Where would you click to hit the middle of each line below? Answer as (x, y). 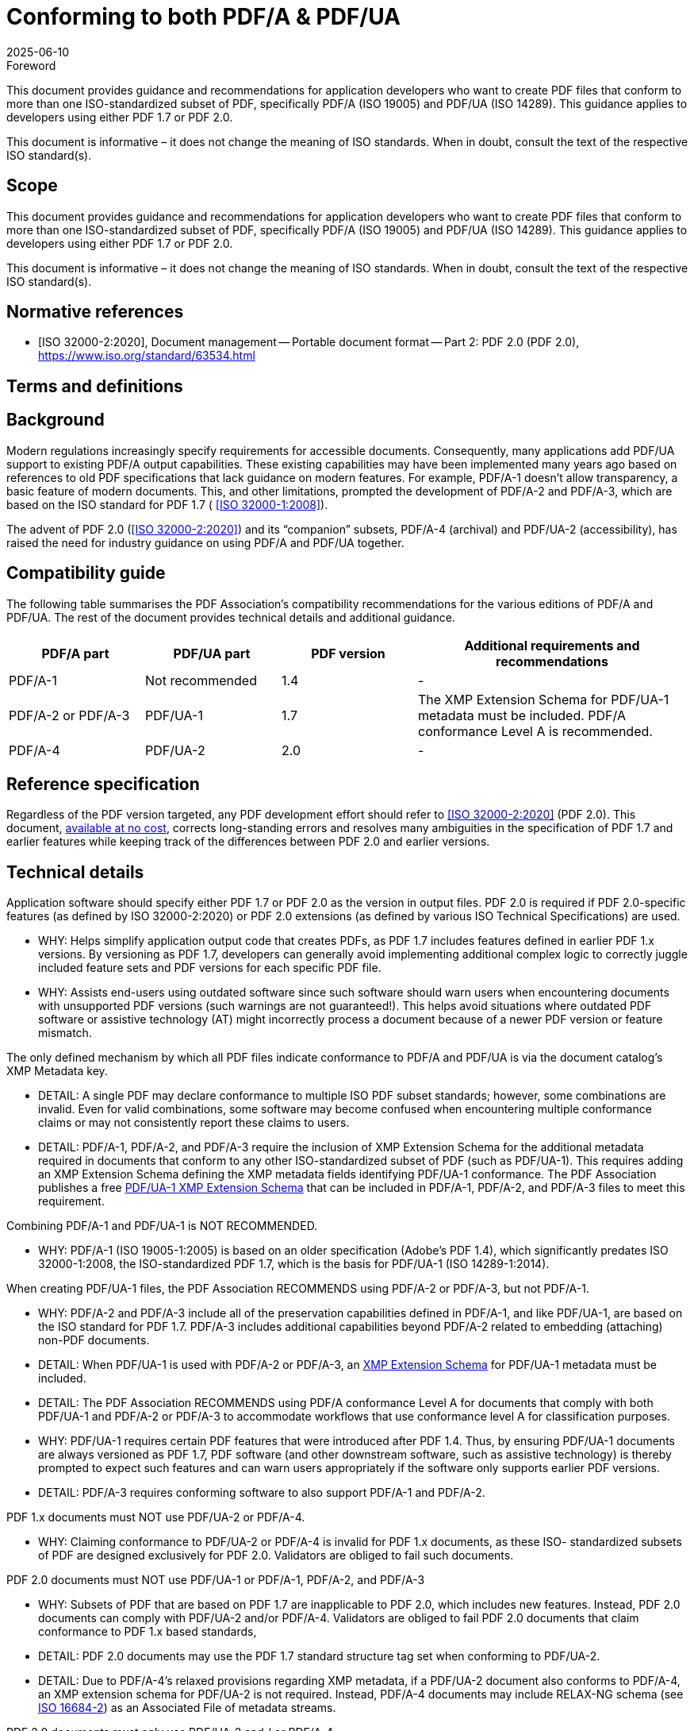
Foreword (31, 65)
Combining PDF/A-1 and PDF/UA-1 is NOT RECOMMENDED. (162, 1226)
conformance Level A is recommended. (535, 731)
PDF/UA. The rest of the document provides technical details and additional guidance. (231, 617)
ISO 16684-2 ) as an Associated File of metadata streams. (187, 1708)
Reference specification (103, 784)
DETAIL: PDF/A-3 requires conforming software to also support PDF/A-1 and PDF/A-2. (262, 1493)
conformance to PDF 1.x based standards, (148, 1632)
